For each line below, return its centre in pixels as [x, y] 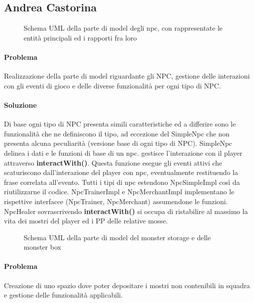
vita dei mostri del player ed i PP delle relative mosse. [86, 221]
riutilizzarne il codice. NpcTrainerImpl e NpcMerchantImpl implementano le [119, 192]
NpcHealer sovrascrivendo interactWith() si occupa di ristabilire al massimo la [126, 211]
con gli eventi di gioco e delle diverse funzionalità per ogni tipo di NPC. [112, 85]
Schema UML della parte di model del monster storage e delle [117, 237]
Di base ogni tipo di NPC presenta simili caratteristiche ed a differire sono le [120, 124]
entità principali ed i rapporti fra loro [80, 37]
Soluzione [20, 105]
